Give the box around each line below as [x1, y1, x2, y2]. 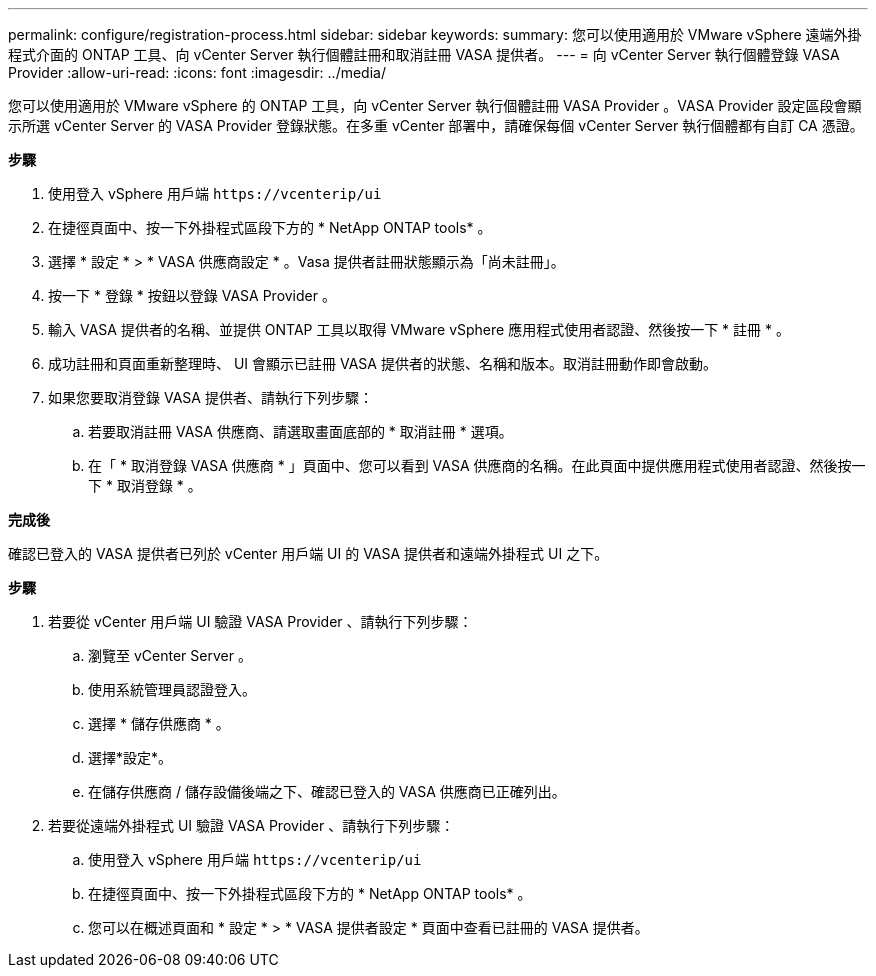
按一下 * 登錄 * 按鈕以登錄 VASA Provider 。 [48, 287, 336, 304]
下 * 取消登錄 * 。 [88, 477, 202, 494]
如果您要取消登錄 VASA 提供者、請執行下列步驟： [48, 389, 373, 406]
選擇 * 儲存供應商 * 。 [88, 715, 230, 732]
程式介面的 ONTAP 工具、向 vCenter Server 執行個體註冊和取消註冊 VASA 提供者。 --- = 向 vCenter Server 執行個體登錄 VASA [8, 46, 840, 63]
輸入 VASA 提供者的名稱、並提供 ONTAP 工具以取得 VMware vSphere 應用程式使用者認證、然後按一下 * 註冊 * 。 [48, 321, 790, 338]
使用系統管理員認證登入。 [88, 681, 256, 698]
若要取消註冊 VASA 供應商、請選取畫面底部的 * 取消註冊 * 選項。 [88, 423, 513, 440]
